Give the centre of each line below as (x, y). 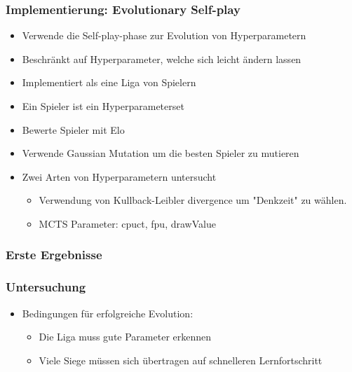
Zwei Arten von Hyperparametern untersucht (119, 176)
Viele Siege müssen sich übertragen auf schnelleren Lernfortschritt (181, 360)
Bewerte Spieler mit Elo (73, 129)
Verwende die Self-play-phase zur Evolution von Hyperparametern (164, 35)
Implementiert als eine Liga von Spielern (109, 82)
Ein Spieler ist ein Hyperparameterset (103, 106)
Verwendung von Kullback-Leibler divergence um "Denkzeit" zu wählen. (193, 200)
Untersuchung (46, 287)
